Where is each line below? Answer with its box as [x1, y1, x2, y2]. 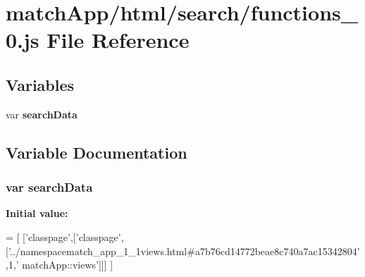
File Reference [47, 25, 190, 54]
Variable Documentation [6, 141, 187, 163]
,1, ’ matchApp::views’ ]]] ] [6, 257, 113, 272]
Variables [6, 73, 75, 95]
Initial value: [6, 206, 68, 221]
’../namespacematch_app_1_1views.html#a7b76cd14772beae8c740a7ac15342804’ [8, 243, 360, 258]
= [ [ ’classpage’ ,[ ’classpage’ [6, 229, 121, 244]
